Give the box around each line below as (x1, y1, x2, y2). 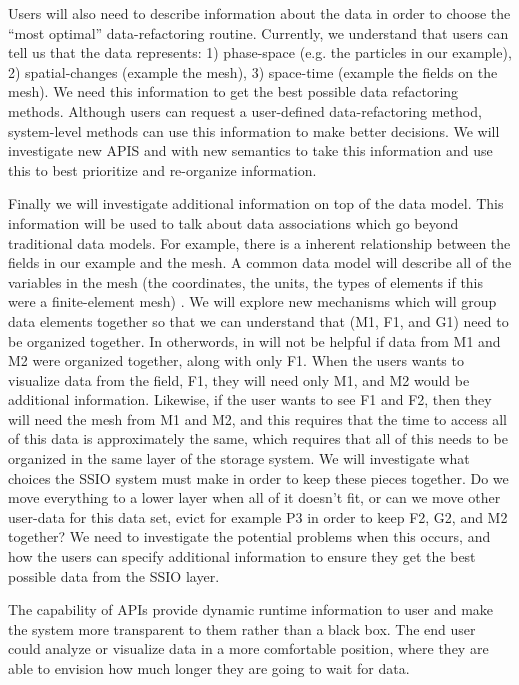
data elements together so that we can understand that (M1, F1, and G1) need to (8, 310, 509, 331)
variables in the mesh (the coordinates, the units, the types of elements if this (8, 271, 484, 292)
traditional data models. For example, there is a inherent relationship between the (8, 232, 511, 253)
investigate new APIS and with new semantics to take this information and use (8, 140, 493, 161)
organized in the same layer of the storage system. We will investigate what (8, 448, 470, 469)
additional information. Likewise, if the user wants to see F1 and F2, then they (8, 389, 492, 410)
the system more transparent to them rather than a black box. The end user (8, 618, 476, 639)
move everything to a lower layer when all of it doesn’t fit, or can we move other (8, 487, 501, 508)
